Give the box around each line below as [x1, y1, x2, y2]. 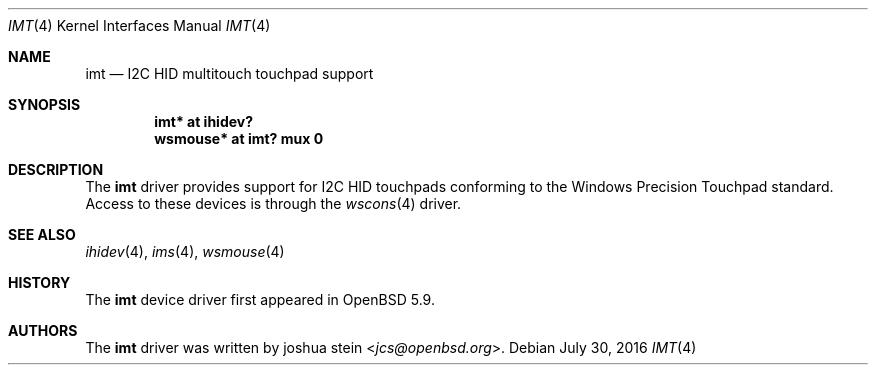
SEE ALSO [8, 226, 76, 243]
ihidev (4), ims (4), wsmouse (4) [85, 243, 285, 260]
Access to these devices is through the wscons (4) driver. [85, 195, 462, 212]
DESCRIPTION [8, 161, 104, 178]
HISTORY [8, 274, 71, 291]
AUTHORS [8, 322, 78, 339]
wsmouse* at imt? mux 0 [154, 130, 324, 147]
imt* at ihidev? [154, 113, 254, 130]
